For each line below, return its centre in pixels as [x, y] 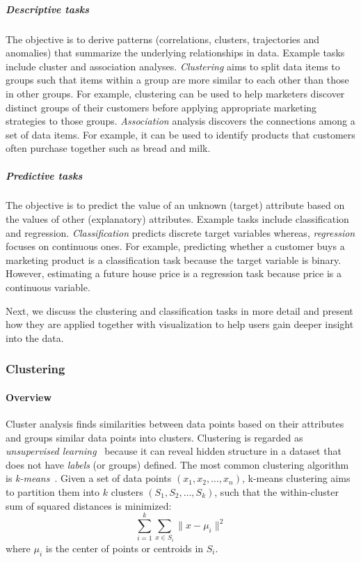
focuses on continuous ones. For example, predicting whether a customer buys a [175, 246]
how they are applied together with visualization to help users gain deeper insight [180, 324]
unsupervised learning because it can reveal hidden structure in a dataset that [174, 451]
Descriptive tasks [48, 9]
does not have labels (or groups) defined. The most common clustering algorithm [177, 464]
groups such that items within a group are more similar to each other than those [177, 80]
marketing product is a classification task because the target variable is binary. [174, 259]
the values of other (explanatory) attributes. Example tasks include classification [177, 219]
